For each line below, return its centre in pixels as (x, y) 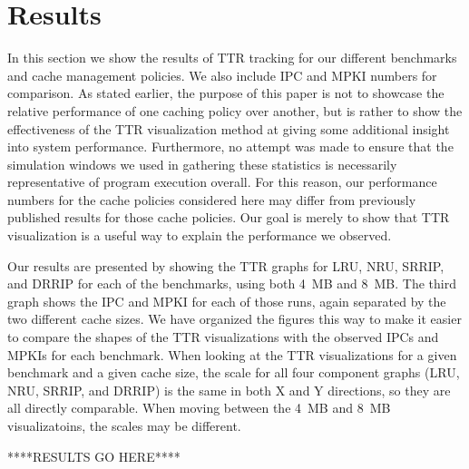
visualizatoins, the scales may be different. (124, 425)
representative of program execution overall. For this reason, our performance (222, 182)
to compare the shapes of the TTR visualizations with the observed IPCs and (223, 337)
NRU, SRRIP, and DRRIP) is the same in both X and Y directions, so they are (229, 390)
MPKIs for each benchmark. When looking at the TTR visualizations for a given (232, 354)
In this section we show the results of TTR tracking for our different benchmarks (232, 58)
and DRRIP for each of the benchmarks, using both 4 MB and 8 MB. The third (232, 283)
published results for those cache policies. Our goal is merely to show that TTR (229, 217)
